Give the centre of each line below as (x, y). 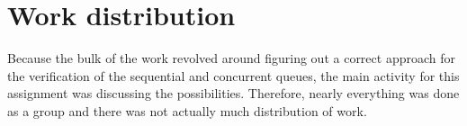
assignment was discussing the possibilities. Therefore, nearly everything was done (233, 93)
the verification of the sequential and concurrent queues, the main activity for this (233, 75)
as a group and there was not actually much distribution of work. (187, 110)
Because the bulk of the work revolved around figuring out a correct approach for (231, 58)
